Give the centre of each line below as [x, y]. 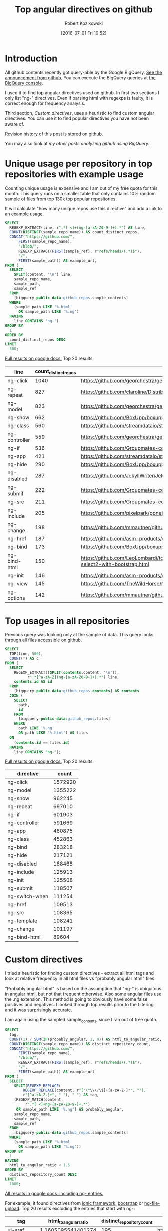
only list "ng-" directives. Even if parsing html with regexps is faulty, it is [79, 98]
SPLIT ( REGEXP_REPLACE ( [38, 1086]
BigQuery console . [24, 83]
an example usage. [25, 214]
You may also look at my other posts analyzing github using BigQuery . [77, 143]
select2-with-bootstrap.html [115, 564]
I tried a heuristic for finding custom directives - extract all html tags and [79, 973]
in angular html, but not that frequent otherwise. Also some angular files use [83, 994]
